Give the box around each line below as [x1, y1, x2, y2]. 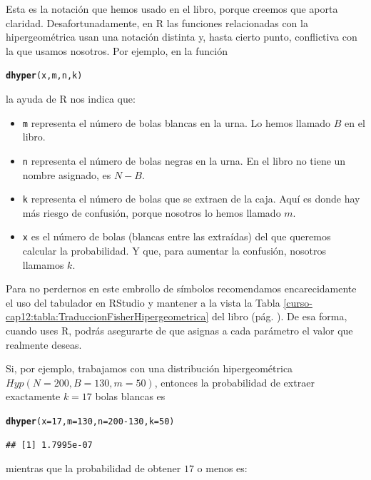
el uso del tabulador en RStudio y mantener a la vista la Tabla [6, 295, 280, 310]
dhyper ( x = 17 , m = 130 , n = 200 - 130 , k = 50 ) [6, 416, 175, 427]
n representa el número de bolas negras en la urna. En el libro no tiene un [22, 153, 346, 168]
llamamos [22, 257, 64, 272]
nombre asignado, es [22, 167, 111, 182]
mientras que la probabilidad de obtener [6, 461, 181, 476]
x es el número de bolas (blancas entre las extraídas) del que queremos [22, 229, 331, 244]
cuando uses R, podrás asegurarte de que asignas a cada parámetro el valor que [6, 323, 353, 337]
